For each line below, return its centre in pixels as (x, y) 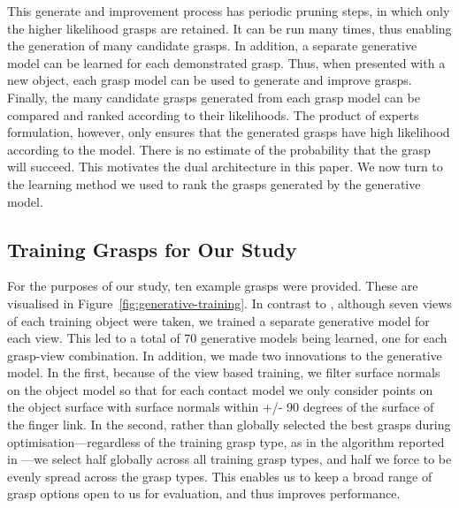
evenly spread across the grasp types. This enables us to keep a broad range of (220, 476)
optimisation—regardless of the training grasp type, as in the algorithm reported (226, 441)
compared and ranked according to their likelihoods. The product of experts (213, 114)
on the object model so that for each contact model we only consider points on (220, 389)
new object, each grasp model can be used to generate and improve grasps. (210, 80)
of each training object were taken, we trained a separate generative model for (218, 320)
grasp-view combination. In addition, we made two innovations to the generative (225, 355)
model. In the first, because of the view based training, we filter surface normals (224, 372)
